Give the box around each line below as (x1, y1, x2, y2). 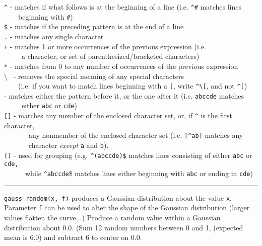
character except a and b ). (28, 140, 109, 150)
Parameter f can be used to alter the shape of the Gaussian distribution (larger (4, 202, 250, 213)
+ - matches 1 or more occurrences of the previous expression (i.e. (4, 41, 206, 51)
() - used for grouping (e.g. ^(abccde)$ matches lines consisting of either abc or (4, 149, 252, 160)
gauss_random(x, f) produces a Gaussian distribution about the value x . (4, 192, 232, 203)
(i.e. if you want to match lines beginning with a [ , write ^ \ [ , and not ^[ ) (18, 80, 247, 91)
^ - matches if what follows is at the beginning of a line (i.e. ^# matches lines (4, 2, 242, 12)
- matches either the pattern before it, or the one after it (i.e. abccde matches (4, 90, 244, 101)
